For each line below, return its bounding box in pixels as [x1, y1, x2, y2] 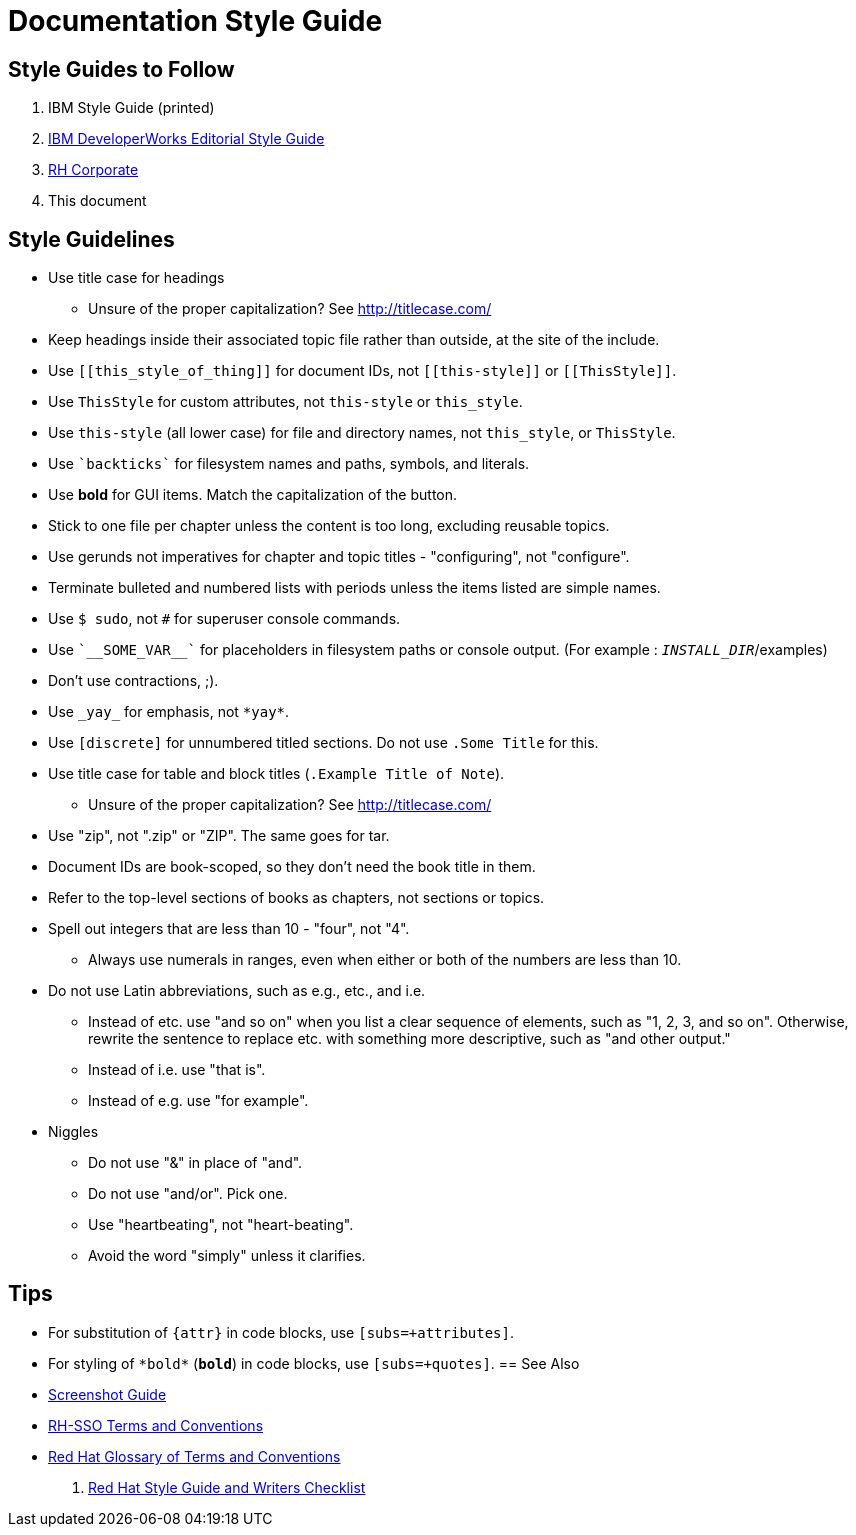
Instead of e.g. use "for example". [88, 1092, 309, 1110]
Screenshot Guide [48, 1385, 167, 1403]
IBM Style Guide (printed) [48, 99, 215, 117]
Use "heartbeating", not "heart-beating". [88, 1216, 354, 1234]
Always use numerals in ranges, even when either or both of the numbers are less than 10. [88, 951, 682, 969]
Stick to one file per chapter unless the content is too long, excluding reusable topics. [48, 517, 610, 535]
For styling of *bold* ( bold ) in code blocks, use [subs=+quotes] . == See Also [48, 1354, 580, 1372]
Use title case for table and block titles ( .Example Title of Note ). [48, 765, 505, 783]
